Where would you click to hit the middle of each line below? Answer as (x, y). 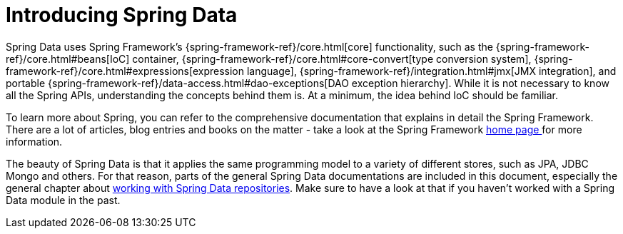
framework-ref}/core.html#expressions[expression (125, 71)
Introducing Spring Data (122, 15)
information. (34, 141)
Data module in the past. (63, 200)
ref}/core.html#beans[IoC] (68, 58)
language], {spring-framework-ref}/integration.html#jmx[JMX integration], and (431, 71)
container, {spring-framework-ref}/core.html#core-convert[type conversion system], (332, 58)
